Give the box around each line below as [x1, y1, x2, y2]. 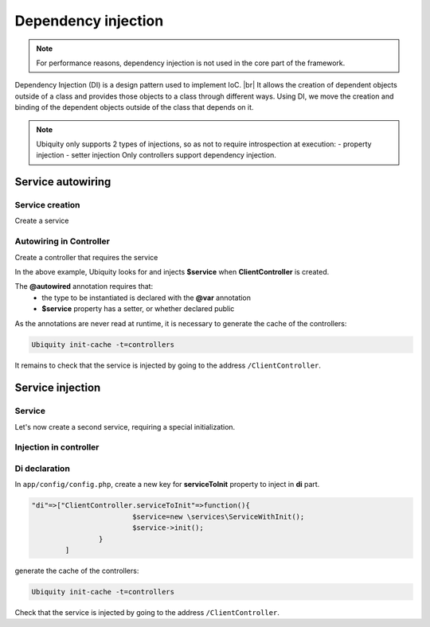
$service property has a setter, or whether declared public [41, 304, 235, 313]
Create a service [14, 216, 69, 226]
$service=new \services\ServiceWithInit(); [131, 512, 305, 521]
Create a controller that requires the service [14, 252, 158, 262]
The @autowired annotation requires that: [14, 282, 154, 291]
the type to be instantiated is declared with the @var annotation [41, 293, 251, 302]
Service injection [14, 381, 101, 395]
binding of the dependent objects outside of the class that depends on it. [14, 103, 254, 112]
